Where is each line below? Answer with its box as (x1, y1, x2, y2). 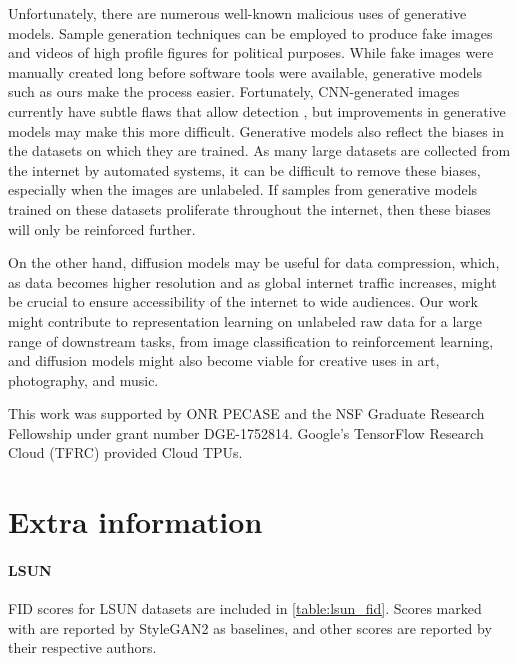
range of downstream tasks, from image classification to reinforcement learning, (8, 330, 494, 351)
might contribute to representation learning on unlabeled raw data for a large (8, 310, 483, 331)
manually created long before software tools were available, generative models (8, 61, 483, 82)
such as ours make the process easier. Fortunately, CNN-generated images (8, 81, 460, 102)
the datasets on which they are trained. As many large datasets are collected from (8, 140, 511, 161)
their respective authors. (8, 637, 157, 658)
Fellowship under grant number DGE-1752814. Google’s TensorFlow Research (8, 422, 484, 443)
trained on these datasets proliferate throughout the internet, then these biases (8, 198, 491, 219)
